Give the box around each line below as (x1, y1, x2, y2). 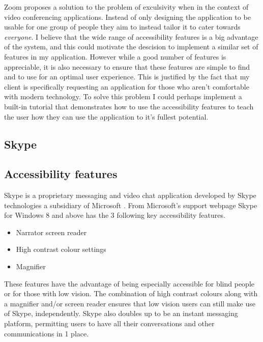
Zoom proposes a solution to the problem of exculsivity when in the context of (4, 2, 249, 12)
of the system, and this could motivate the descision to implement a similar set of (4, 41, 258, 52)
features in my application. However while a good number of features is (4, 51, 226, 62)
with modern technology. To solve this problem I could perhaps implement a (4, 91, 242, 102)
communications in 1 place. (4, 328, 89, 338)
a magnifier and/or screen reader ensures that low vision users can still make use (4, 298, 255, 308)
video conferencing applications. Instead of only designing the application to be (4, 11, 251, 22)
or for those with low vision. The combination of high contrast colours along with (4, 288, 258, 299)
